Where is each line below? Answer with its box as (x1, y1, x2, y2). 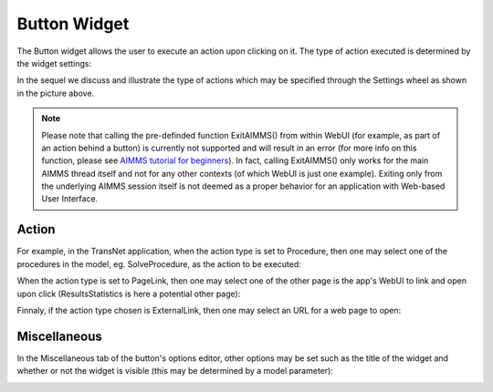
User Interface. (41, 193, 99, 204)
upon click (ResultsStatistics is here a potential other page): (16, 288, 241, 299)
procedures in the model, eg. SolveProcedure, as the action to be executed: (16, 258, 301, 269)
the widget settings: (16, 57, 92, 68)
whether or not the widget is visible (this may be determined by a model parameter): (16, 366, 333, 377)
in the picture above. (16, 88, 95, 98)
